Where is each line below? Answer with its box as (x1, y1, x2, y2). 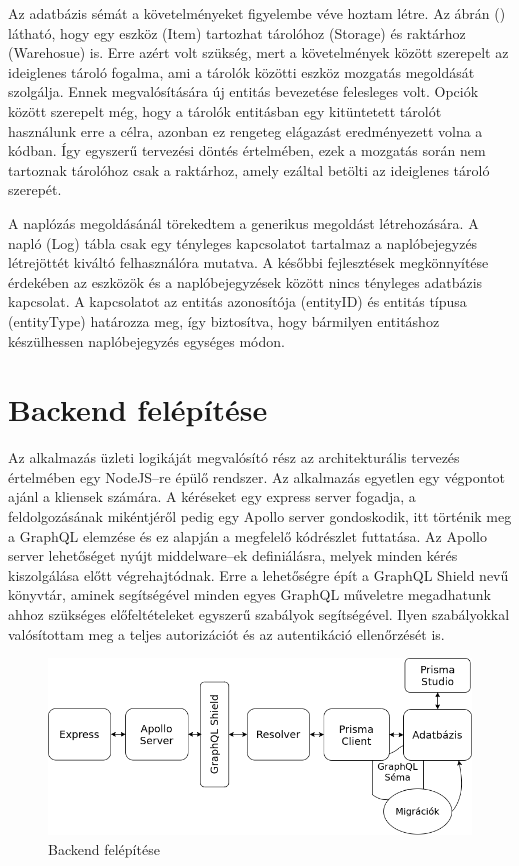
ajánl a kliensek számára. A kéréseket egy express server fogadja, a (8, 486, 416, 507)
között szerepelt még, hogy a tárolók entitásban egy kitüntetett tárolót (8, 100, 442, 121)
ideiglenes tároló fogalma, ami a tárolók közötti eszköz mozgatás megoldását (8, 61, 475, 82)
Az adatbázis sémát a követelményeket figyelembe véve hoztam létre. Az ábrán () (8, 3, 506, 23)
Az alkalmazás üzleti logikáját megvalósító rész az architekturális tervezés (8, 447, 460, 468)
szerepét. (8, 179, 62, 200)
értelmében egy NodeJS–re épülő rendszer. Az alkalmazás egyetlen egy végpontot (8, 466, 506, 487)
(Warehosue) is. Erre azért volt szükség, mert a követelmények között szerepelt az (8, 42, 509, 63)
